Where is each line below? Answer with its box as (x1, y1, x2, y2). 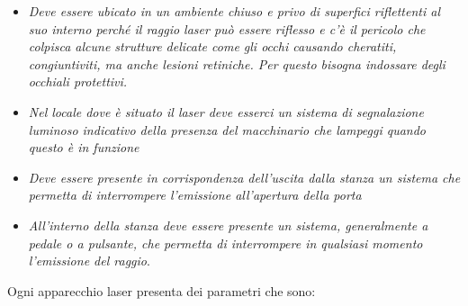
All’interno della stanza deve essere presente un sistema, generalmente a (28, 215, 428, 234)
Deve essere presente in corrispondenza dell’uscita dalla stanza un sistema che (28, 167, 461, 186)
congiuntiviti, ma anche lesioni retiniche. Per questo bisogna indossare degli (28, 54, 445, 73)
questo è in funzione (28, 138, 139, 157)
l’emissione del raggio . (28, 251, 150, 270)
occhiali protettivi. (28, 72, 128, 91)
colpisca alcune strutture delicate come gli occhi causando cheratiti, (28, 37, 397, 56)
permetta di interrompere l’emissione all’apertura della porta (28, 185, 362, 204)
